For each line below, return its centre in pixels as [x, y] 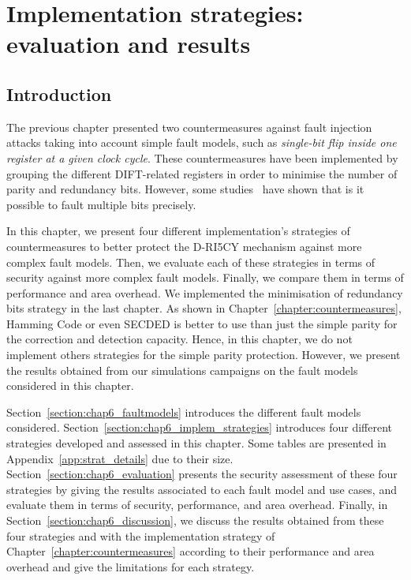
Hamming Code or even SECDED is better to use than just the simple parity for [202, 323]
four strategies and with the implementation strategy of [141, 535]
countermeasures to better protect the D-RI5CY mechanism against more [184, 246]
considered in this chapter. [70, 385]
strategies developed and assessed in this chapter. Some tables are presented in [196, 443]
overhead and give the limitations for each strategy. [131, 566]
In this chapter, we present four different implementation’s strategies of [178, 231]
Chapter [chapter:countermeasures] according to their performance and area [191, 551]
